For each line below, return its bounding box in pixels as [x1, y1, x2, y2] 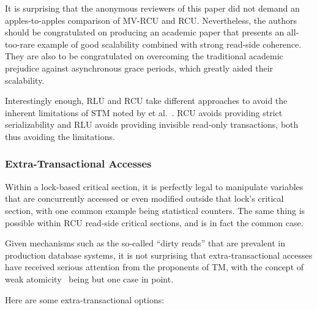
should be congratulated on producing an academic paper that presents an [5, 26, 285, 39]
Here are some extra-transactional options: [5, 293, 165, 306]
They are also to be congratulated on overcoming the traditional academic [5, 50, 283, 62]
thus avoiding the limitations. [5, 130, 115, 142]
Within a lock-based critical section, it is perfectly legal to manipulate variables [5, 180, 304, 193]
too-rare [5, 37, 35, 50]
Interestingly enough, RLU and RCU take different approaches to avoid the [5, 94, 288, 107]
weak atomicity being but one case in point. [5, 272, 174, 285]
